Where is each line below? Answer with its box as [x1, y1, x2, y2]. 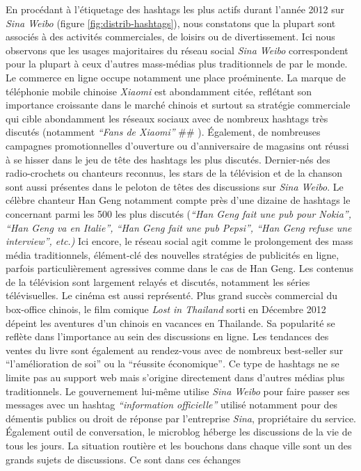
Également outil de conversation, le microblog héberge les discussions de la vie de [6, 424, 352, 439]
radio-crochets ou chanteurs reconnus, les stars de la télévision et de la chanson [6, 166, 343, 180]
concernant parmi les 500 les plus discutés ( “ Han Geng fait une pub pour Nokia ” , [6, 206, 351, 221]
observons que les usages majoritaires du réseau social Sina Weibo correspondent [6, 42, 348, 57]
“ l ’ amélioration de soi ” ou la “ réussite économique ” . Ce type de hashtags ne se [6, 356, 339, 371]
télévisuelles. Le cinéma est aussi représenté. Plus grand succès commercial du [6, 288, 338, 303]
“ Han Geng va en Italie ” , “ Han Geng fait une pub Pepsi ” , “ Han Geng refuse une [6, 220, 352, 234]
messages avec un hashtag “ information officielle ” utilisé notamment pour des [6, 397, 338, 412]
